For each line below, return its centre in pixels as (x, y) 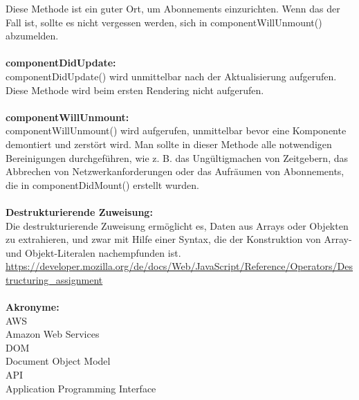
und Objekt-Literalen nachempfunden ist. (93, 252)
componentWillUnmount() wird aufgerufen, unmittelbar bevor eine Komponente (176, 130)
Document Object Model (58, 361)
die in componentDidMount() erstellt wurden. (102, 184)
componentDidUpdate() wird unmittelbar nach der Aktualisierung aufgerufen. (171, 76)
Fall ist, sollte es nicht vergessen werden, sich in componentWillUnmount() (164, 22)
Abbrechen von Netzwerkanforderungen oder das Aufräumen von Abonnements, (175, 171)
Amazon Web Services (53, 334)
